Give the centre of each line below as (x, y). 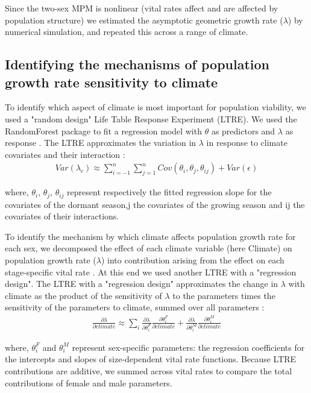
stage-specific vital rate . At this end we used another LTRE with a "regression (151, 272)
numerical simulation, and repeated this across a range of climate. (127, 32)
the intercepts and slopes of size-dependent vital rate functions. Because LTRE (151, 359)
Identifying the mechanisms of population (137, 64)
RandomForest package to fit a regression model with (103, 130)
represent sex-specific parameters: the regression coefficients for (188, 347)
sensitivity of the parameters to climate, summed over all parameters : (135, 307)
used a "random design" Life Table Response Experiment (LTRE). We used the (151, 118)
